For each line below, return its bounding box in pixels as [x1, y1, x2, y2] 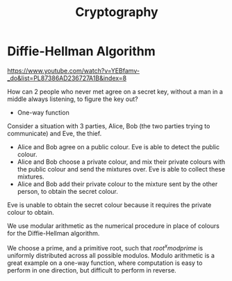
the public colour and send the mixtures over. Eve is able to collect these [17, 165, 226, 173]
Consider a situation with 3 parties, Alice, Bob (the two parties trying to [7, 121, 210, 130]
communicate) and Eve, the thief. [7, 129, 102, 137]
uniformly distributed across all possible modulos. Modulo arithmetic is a [7, 251, 215, 259]
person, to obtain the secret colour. [17, 187, 118, 195]
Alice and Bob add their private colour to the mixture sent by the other [17, 179, 218, 188]
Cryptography [75, 4, 158, 20]
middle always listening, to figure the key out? [7, 95, 138, 103]
